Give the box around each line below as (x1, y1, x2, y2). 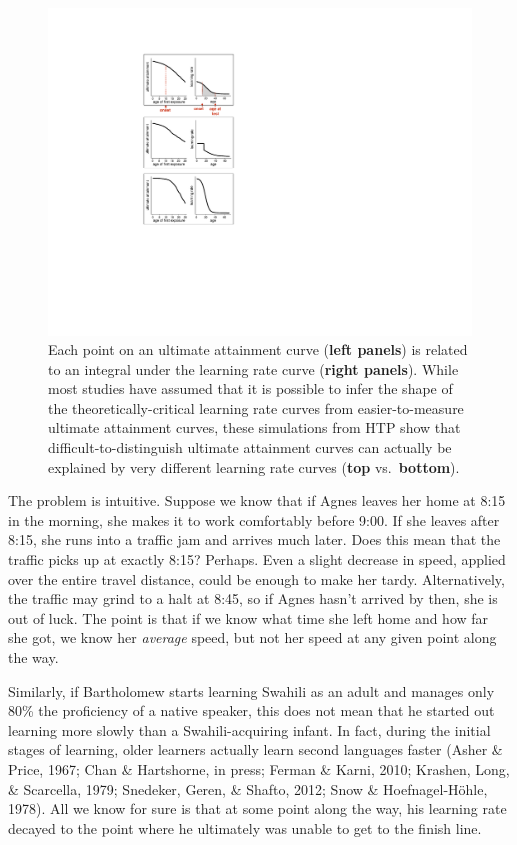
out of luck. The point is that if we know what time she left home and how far (8, 607, 489, 628)
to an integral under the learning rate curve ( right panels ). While (48, 358, 459, 379)
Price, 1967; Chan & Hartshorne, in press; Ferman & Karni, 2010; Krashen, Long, (8, 758, 510, 779)
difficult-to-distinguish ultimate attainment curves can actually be (48, 437, 452, 458)
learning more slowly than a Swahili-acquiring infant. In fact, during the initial (8, 719, 491, 740)
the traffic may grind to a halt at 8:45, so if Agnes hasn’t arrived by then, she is (8, 588, 498, 609)
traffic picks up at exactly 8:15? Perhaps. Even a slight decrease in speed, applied (8, 549, 506, 570)
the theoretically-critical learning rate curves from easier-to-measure (48, 397, 464, 418)
